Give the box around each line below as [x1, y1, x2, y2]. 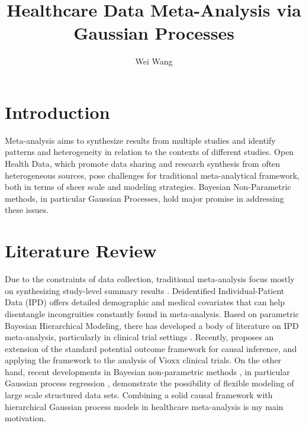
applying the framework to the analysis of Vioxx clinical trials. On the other [5, 354, 282, 366]
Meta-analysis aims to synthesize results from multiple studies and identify [5, 134, 276, 146]
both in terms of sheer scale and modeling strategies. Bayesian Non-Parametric [5, 180, 291, 193]
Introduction [5, 99, 110, 124]
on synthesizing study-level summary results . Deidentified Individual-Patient [5, 284, 285, 296]
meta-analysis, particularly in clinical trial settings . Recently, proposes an [5, 331, 274, 343]
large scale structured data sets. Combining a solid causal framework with [5, 389, 273, 401]
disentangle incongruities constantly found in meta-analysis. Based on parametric [5, 307, 299, 319]
